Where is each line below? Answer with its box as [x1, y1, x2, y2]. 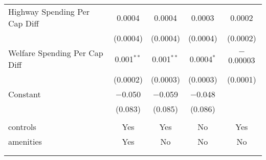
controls [8, 121, 36, 132]
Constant [8, 88, 41, 100]
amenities [8, 136, 42, 147]
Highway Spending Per [8, 6, 90, 17]
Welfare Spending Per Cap [8, 47, 103, 59]
